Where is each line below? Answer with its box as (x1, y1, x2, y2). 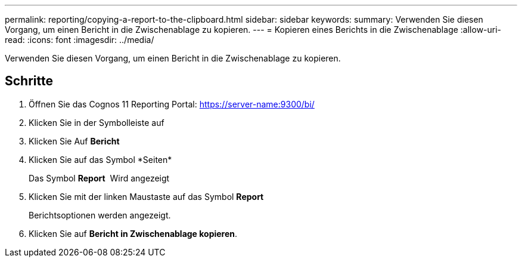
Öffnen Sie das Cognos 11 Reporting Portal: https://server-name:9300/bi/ (29, 98, 315, 109)
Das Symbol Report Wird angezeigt (29, 172, 170, 183)
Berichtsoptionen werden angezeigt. (29, 209, 171, 220)
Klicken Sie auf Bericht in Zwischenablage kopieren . (29, 228, 238, 239)
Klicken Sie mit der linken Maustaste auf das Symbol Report (29, 191, 264, 202)
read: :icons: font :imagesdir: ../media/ (5, 35, 154, 45)
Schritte (5, 73, 53, 89)
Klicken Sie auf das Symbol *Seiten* (29, 154, 172, 165)
